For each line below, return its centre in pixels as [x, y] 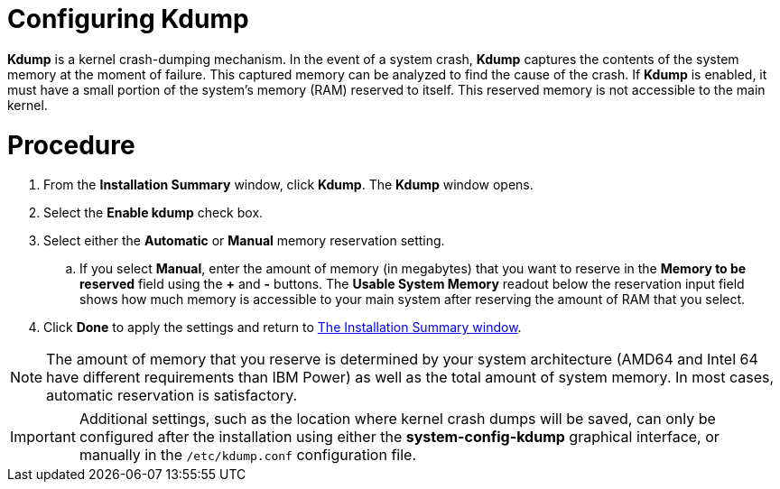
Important [43, 437]
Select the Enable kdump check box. [153, 213]
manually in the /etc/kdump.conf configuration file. [247, 455]
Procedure [71, 145]
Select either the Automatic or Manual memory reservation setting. [244, 241]
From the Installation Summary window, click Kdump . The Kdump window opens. [288, 185]
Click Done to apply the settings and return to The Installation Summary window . [283, 328]
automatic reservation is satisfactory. [172, 396]
